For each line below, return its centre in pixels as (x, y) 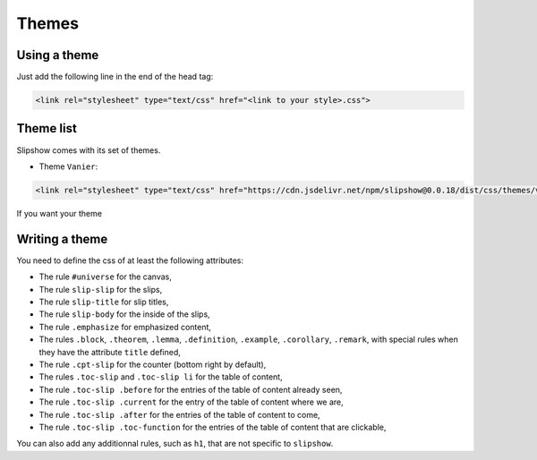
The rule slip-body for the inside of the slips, (124, 314)
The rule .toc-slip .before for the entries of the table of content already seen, (191, 389)
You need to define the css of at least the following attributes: (130, 260)
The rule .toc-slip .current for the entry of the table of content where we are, (191, 402)
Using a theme (58, 55)
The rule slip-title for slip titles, (104, 302)
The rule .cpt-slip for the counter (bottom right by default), (153, 364)
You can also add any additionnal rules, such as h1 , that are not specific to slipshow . (175, 444)
